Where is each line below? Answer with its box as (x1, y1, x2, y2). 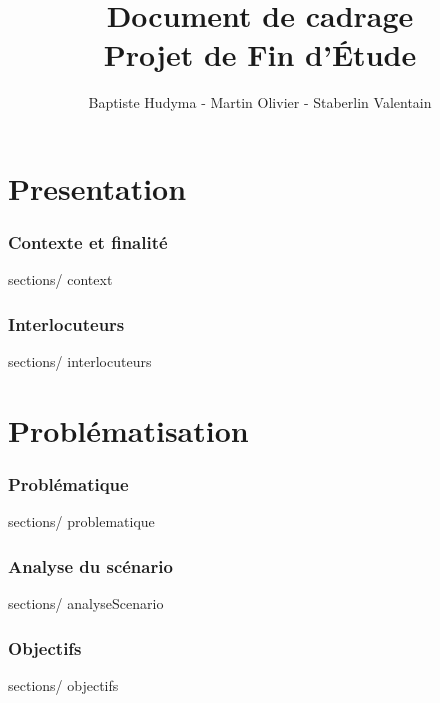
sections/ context (8, 269, 113, 290)
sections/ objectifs (8, 674, 119, 695)
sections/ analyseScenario (8, 593, 164, 614)
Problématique (8, 472, 129, 497)
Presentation (8, 167, 187, 208)
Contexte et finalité (8, 230, 168, 255)
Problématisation (8, 409, 249, 450)
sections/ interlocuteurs (8, 351, 152, 372)
